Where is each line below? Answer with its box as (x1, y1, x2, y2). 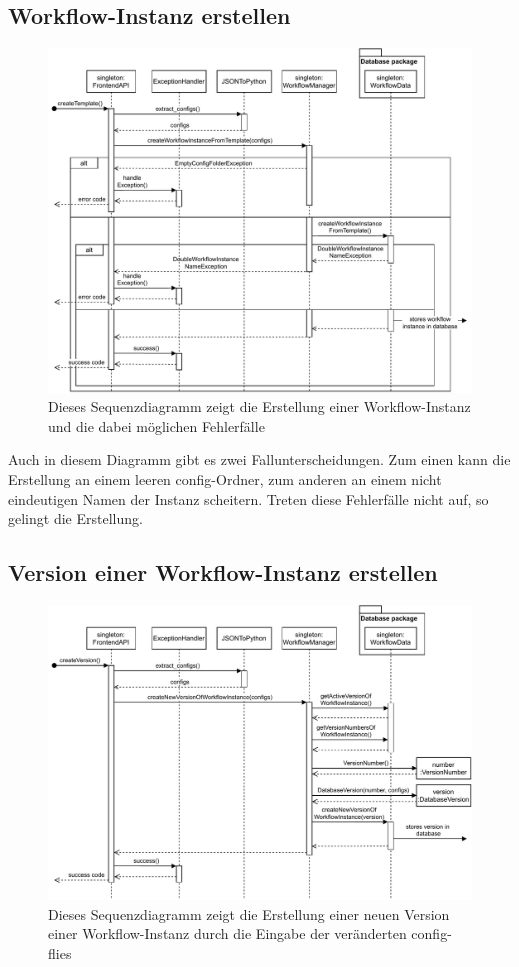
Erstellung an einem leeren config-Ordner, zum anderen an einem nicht (8, 469, 442, 490)
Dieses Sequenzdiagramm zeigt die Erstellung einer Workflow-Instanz (48, 396, 471, 417)
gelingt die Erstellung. (8, 508, 143, 529)
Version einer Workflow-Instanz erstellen (8, 557, 438, 588)
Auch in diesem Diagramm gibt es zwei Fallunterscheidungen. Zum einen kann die (8, 449, 511, 470)
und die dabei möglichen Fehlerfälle (48, 415, 265, 436)
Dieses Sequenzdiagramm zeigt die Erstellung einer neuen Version (48, 903, 450, 924)
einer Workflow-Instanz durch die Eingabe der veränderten (48, 923, 407, 944)
